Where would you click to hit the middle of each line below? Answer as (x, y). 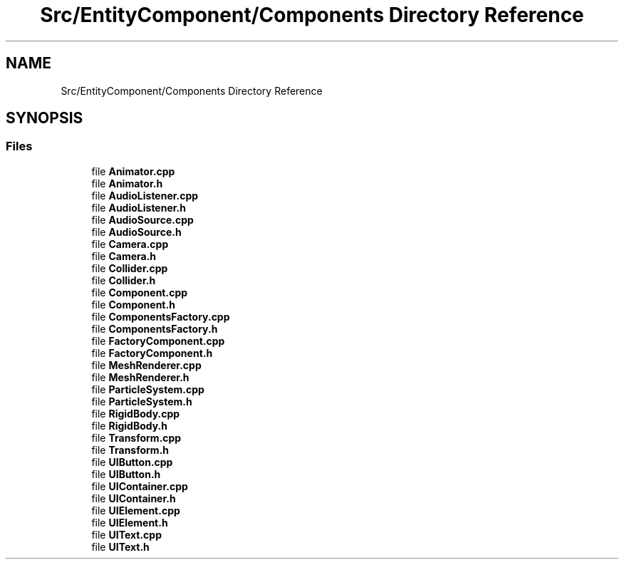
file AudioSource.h (136, 232)
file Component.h (133, 304)
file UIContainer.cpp (140, 486)
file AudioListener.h (139, 207)
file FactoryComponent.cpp (158, 341)
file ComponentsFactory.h (155, 328)
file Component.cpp (140, 292)
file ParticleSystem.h (142, 401)
